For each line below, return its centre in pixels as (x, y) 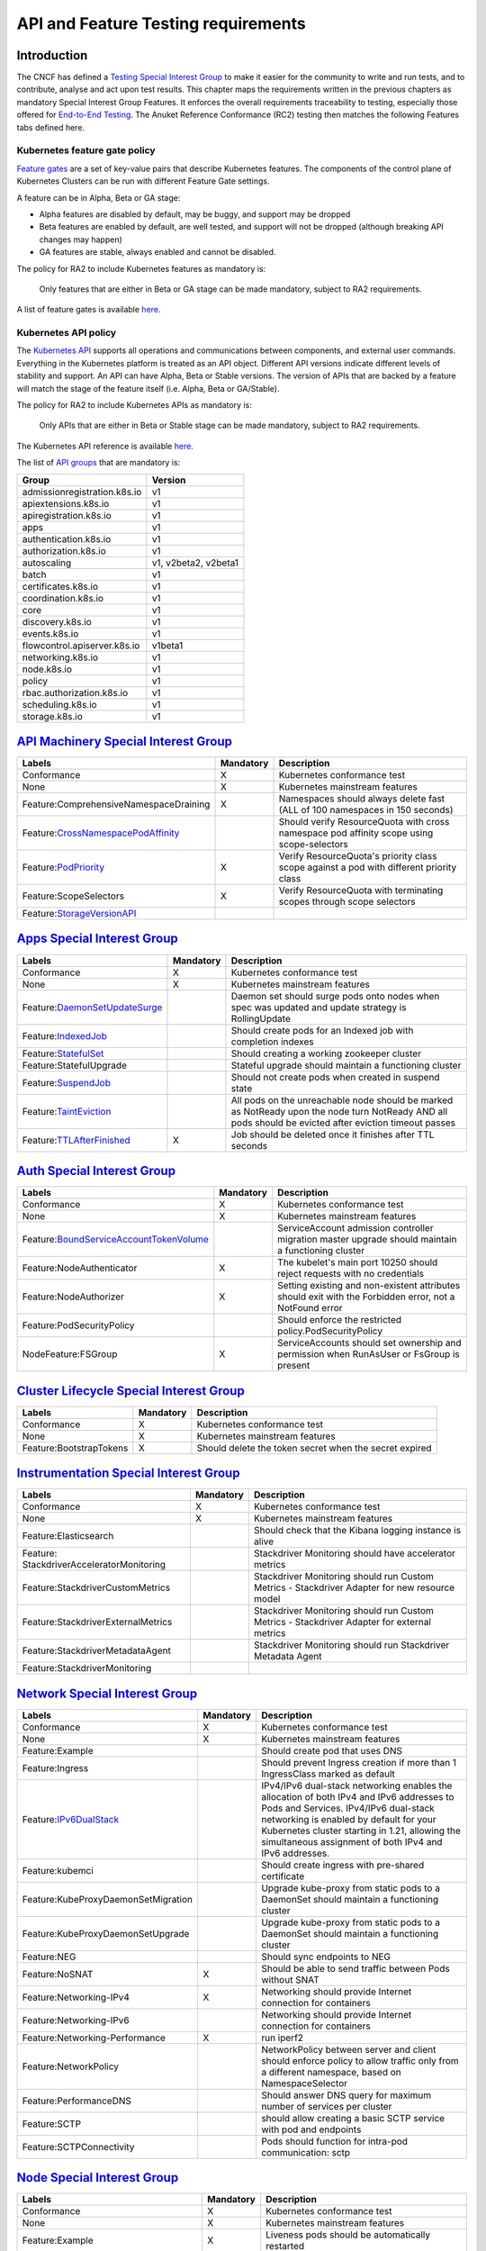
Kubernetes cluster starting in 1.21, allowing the (361, 1831)
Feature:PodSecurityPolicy (78, 1325)
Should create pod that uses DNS (332, 1750)
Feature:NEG (49, 1957)
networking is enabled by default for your (349, 1819)
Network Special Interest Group (107, 1693)
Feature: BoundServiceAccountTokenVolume (115, 1240)
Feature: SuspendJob (67, 1082)
